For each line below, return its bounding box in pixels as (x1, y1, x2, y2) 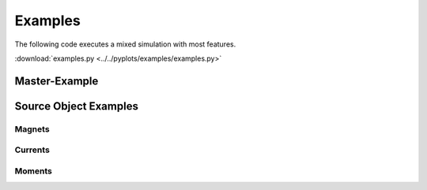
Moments (14, 166, 53, 177)
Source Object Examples (14, 99, 138, 113)
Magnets (14, 123, 51, 134)
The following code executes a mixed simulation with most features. (14, 39, 236, 49)
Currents (14, 144, 51, 155)
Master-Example (14, 74, 99, 88)
